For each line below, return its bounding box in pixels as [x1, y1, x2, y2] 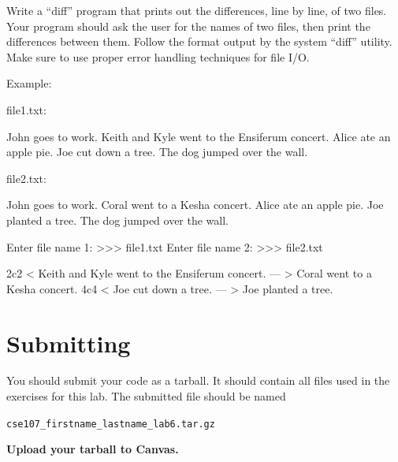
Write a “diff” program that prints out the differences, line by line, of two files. [6, 2, 387, 18]
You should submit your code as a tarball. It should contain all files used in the [6, 372, 390, 389]
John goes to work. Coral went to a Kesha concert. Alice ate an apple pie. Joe [6, 196, 384, 213]
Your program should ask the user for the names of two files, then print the [6, 17, 370, 34]
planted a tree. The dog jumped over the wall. [6, 211, 229, 228]
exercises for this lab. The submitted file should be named [6, 388, 286, 404]
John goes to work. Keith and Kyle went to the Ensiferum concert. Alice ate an [6, 128, 391, 144]
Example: [6, 75, 52, 91]
